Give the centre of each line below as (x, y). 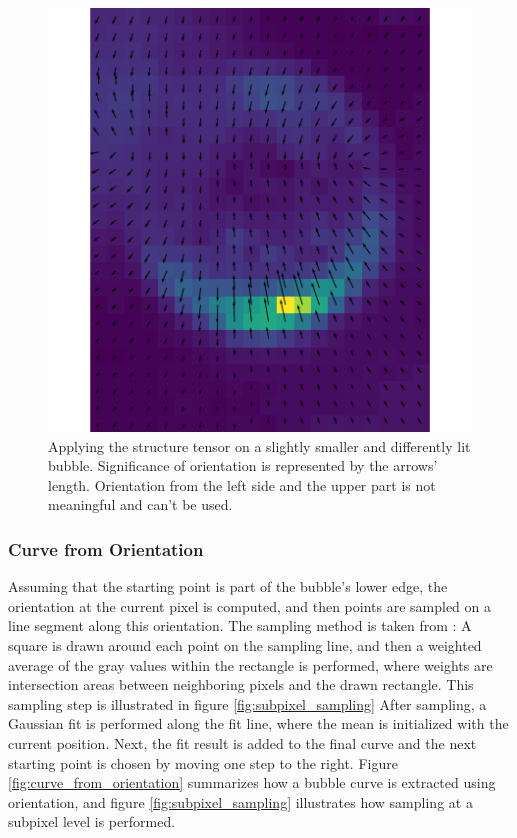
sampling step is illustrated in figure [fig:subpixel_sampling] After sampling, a (247, 703)
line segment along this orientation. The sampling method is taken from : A (240, 625)
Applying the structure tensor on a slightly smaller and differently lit (259, 445)
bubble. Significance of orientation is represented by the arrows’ (243, 465)
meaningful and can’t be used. (140, 504)
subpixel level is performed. (92, 821)
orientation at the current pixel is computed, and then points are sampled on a (250, 605)
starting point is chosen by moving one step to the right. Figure (203, 762)
